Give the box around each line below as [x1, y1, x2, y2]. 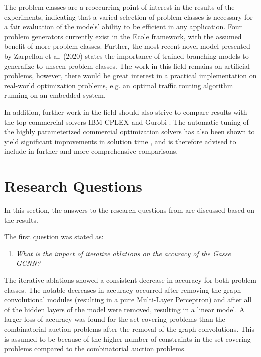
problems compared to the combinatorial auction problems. [4, 343, 186, 354]
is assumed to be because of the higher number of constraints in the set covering [4, 333, 251, 344]
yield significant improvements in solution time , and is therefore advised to [4, 136, 236, 146]
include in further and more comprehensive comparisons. [4, 146, 178, 156]
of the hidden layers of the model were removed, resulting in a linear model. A [4, 304, 245, 314]
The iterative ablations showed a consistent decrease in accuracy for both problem [4, 275, 256, 285]
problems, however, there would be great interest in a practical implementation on [4, 70, 257, 81]
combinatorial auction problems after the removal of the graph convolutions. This [4, 323, 254, 334]
